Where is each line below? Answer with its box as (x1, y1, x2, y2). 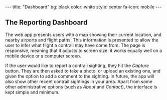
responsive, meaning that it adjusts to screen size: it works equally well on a (5, 47, 162, 53)
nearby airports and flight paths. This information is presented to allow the (5, 36, 159, 43)
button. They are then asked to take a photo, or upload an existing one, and (5, 67, 161, 73)
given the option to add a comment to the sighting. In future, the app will (5, 73, 154, 79)
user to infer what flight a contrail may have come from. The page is (5, 42, 145, 48)
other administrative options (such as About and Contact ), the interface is (5, 83, 157, 89)
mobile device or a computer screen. (5, 52, 81, 58)
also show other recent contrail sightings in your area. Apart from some (5, 78, 153, 84)
